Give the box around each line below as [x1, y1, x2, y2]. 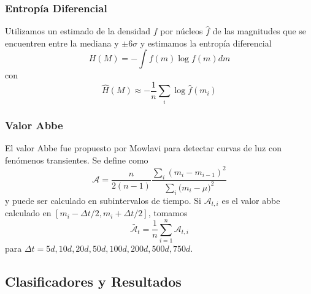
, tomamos [148, 206, 188, 219]
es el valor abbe [221, 194, 280, 206]
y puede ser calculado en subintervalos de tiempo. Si [5, 194, 201, 206]
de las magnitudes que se [212, 24, 307, 37]
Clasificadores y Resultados [5, 271, 182, 290]
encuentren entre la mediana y [5, 36, 119, 49]
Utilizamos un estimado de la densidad [5, 24, 151, 37]
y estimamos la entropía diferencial [140, 36, 272, 49]
